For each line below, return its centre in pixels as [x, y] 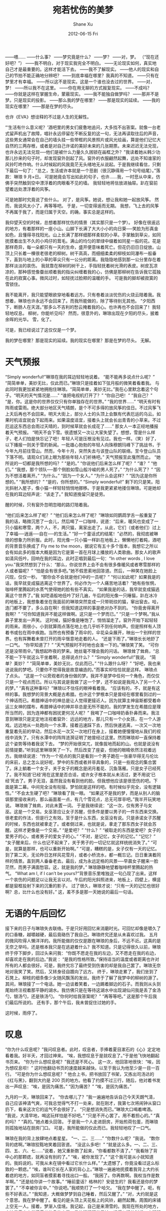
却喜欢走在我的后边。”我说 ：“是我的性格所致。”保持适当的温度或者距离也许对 [82, 959]
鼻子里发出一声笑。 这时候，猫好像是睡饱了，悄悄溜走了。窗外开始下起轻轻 [82, 620]
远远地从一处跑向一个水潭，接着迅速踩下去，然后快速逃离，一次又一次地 [87, 725]
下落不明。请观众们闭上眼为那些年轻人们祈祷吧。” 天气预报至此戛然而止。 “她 [83, 457]
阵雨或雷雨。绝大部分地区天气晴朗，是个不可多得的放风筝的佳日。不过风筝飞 [83, 408]
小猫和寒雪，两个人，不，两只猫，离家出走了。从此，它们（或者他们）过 [83, 527]
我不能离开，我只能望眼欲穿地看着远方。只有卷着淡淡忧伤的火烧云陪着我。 [81, 294]
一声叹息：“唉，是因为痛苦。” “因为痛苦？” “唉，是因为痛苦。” [70, 1086]
